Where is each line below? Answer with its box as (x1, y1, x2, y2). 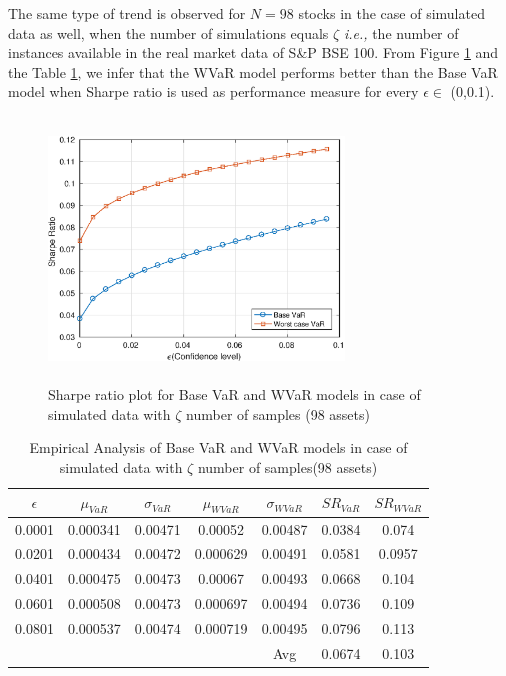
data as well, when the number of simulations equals (8, 22, 329, 43)
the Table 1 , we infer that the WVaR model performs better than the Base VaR (8, 61, 498, 82)
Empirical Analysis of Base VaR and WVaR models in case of (29, 437, 408, 458)
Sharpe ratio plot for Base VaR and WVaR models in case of (48, 384, 421, 405)
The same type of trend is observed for (8, 3, 246, 23)
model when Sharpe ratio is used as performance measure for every (8, 81, 419, 102)
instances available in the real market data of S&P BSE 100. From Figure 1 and (8, 42, 499, 63)
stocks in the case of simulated (298, 3, 485, 23)
